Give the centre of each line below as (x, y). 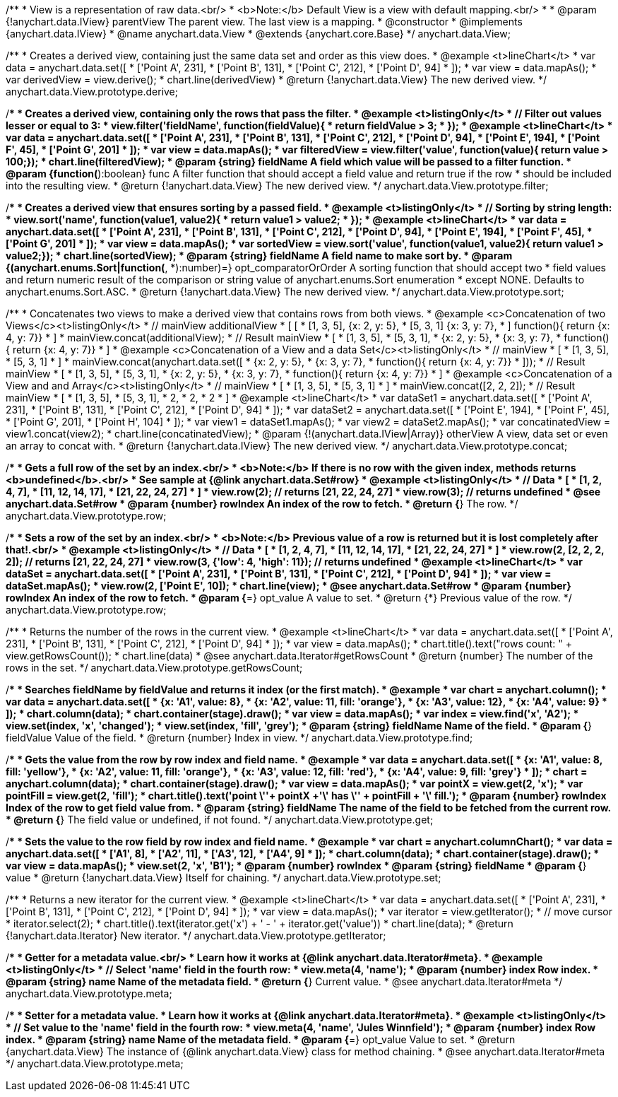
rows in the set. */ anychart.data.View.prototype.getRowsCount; (154, 668)
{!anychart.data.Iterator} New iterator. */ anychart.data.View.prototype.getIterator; (196, 935)
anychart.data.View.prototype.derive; (92, 92)
